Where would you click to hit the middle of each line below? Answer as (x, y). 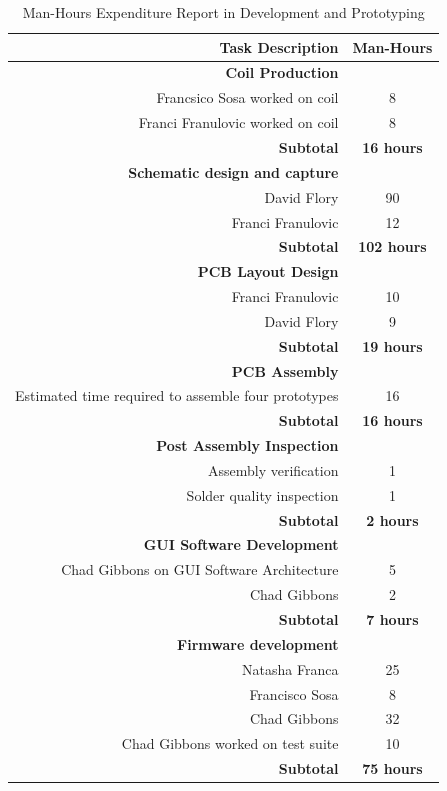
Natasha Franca (290, 668)
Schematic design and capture (233, 171)
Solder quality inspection (262, 494)
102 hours (392, 246)
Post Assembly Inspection (247, 445)
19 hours (392, 345)
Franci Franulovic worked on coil (238, 122)
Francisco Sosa (294, 693)
